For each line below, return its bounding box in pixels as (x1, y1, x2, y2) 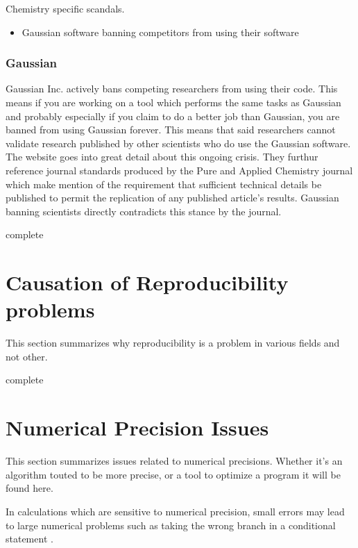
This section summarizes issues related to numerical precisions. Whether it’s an (6, 454, 343, 468)
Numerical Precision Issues (6, 413, 269, 442)
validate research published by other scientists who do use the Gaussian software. (6, 135, 351, 150)
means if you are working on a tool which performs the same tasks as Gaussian (6, 95, 341, 109)
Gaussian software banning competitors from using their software (22, 24, 299, 39)
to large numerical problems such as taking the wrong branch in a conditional (6, 517, 336, 532)
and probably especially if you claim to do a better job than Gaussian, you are (6, 108, 340, 123)
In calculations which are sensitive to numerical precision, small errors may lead (6, 504, 345, 518)
